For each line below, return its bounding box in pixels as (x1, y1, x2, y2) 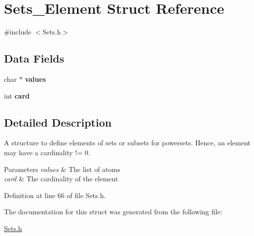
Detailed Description (4, 114, 112, 130)
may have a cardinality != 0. (4, 147, 90, 157)
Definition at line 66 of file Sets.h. (4, 190, 106, 200)
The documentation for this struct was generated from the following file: (4, 206, 222, 217)
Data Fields (4, 51, 65, 66)
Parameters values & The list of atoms (4, 164, 120, 174)
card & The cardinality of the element (4, 173, 118, 184)
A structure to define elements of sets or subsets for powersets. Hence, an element (4, 137, 251, 148)
